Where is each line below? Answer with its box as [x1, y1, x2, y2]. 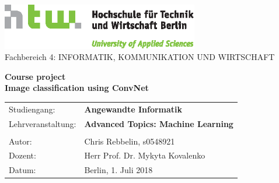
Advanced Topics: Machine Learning [84, 117, 233, 129]
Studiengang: [9, 103, 55, 115]
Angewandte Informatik [84, 103, 183, 115]
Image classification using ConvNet [5, 82, 149, 94]
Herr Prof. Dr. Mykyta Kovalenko [84, 149, 205, 161]
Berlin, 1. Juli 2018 [84, 164, 153, 176]
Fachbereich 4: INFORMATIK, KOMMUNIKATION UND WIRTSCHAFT [5, 51, 275, 63]
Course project [5, 70, 66, 82]
